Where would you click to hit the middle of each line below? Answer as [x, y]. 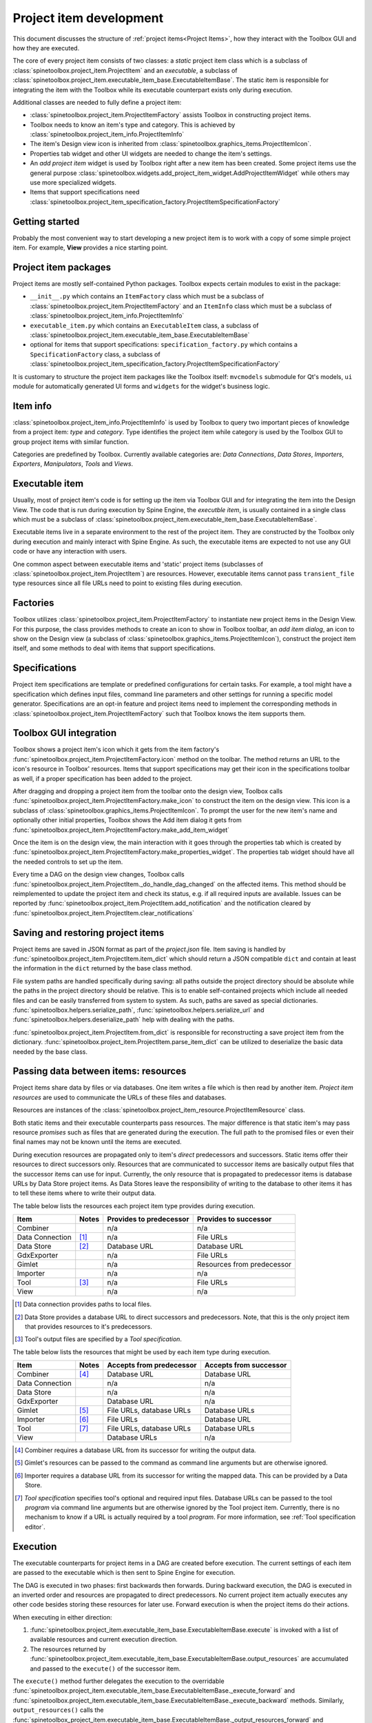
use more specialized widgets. [73, 183]
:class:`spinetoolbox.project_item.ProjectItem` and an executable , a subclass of [125, 70]
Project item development [88, 18]
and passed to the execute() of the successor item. [105, 1669]
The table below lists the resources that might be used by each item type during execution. [142, 1352]
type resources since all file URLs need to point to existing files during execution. [127, 583]
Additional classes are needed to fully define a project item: [97, 102]
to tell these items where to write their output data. [84, 1193]
